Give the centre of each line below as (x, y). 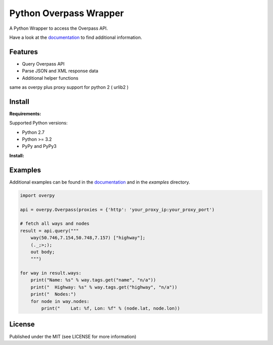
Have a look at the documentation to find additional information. (76, 37)
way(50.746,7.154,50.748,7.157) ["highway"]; (88, 238)
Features (24, 52)
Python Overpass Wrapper (66, 13)
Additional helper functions (50, 78)
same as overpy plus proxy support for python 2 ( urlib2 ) (69, 87)
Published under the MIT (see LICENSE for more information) (73, 336)
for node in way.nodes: (60, 301)
